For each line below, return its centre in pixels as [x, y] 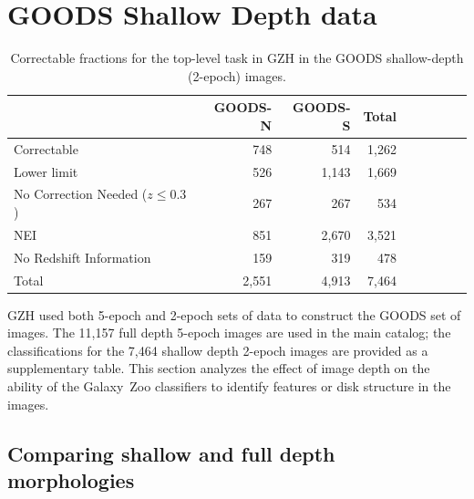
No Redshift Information [82, 257]
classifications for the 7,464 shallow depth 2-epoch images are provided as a [218, 350]
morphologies [71, 480]
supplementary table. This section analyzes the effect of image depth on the [219, 368]
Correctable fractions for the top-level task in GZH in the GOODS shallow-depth [237, 58]
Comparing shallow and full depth [171, 453]
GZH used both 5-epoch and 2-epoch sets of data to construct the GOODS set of [234, 314]
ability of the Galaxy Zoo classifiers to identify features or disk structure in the [229, 386]
